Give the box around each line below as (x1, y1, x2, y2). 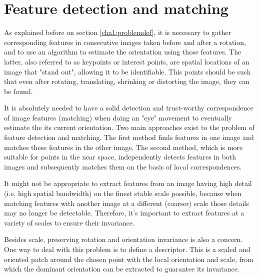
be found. (4, 85, 33, 96)
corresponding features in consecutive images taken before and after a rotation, (4, 36, 246, 47)
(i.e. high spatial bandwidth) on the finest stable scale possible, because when (4, 188, 241, 198)
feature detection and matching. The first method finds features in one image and (4, 132, 254, 142)
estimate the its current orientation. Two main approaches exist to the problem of (4, 122, 254, 132)
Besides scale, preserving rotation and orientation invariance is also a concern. (4, 234, 243, 244)
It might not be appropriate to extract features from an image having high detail (4, 178, 252, 188)
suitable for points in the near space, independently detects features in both (4, 151, 236, 162)
